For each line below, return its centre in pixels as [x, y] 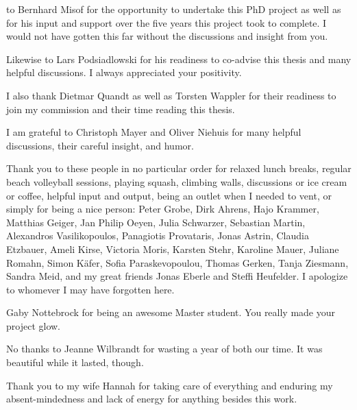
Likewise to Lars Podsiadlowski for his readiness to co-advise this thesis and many [179, 59]
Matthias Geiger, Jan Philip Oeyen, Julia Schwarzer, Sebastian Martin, [156, 222]
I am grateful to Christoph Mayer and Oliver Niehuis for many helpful [154, 132]
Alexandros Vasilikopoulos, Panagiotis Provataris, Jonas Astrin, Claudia [158, 236]
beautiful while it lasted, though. [75, 362]
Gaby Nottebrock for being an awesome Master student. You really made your [171, 312]
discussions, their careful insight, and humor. [100, 145]
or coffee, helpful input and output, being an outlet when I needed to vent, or [169, 195]
